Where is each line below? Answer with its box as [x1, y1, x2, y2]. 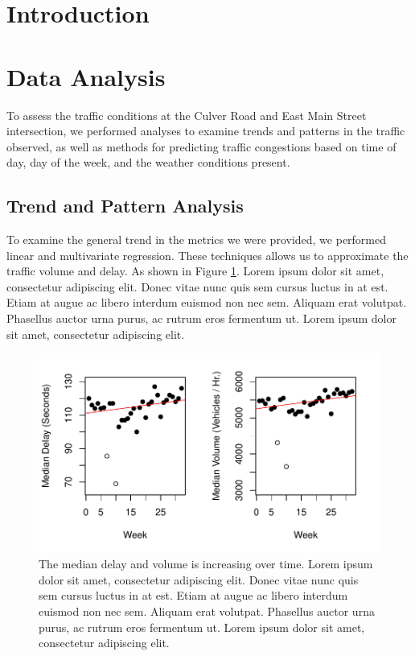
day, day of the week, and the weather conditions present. [6, 154, 290, 171]
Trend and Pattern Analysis [6, 193, 244, 218]
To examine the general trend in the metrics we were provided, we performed [6, 231, 387, 248]
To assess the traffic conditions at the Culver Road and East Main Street [6, 106, 367, 123]
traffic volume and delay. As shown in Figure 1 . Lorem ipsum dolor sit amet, [6, 262, 384, 279]
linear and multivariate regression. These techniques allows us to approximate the [6, 246, 409, 263]
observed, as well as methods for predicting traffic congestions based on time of [6, 138, 397, 155]
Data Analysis [6, 60, 166, 93]
